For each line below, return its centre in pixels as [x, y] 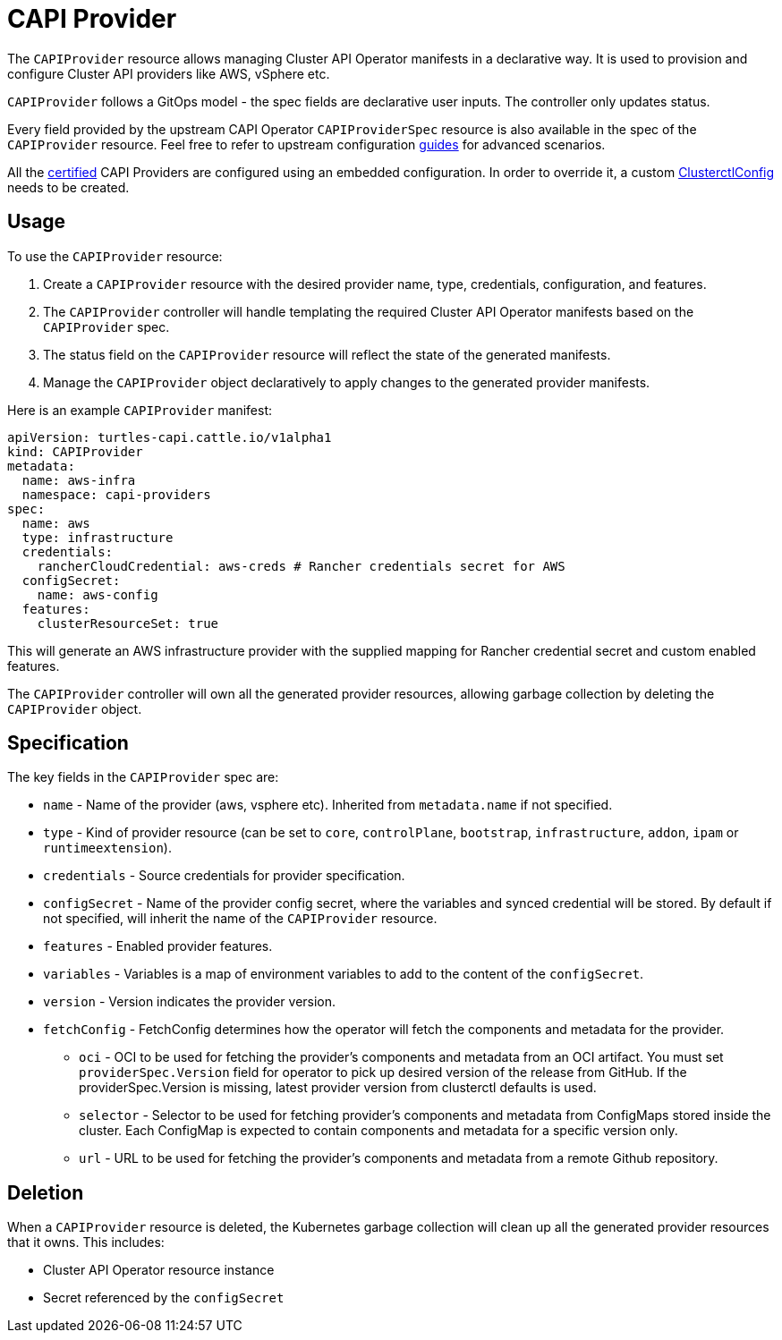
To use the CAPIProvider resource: [115, 256]
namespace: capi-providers [116, 494]
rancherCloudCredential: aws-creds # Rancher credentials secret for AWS [301, 566]
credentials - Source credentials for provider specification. [224, 876]
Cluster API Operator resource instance [159, 1270]
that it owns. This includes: [86, 1242]
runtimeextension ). [107, 848]
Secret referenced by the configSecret [164, 1298]
